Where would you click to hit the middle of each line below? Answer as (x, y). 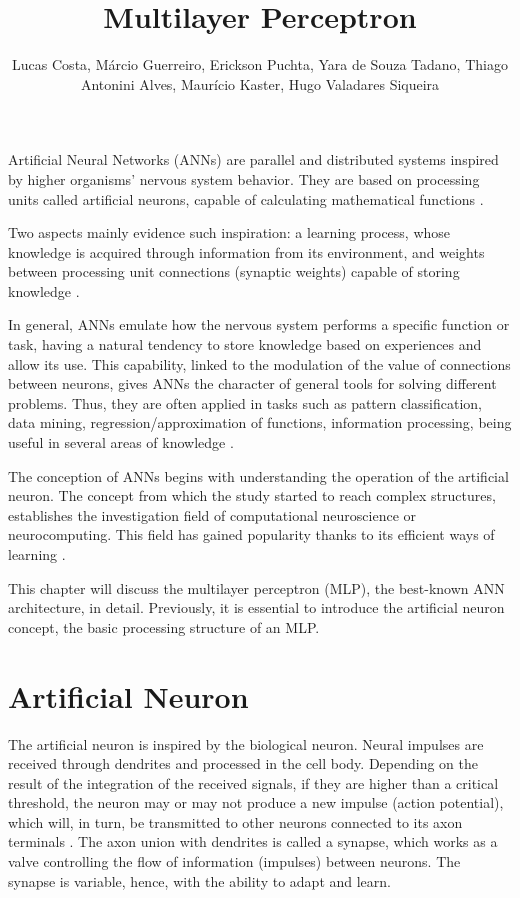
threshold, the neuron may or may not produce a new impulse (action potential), (256, 802)
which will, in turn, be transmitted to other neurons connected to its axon (235, 821)
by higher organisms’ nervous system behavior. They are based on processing (244, 178)
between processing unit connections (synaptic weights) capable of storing (234, 271)
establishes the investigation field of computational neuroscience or (212, 514)
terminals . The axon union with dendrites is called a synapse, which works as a (253, 841)
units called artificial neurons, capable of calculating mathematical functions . (246, 198)
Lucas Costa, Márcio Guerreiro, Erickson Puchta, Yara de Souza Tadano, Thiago (260, 64)
